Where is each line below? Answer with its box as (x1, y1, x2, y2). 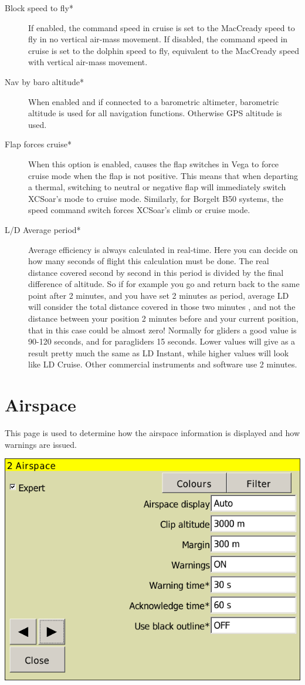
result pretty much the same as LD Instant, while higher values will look (28, 346, 289, 359)
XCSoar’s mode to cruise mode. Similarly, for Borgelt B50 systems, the (28, 192, 283, 204)
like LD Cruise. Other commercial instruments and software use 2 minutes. (28, 358, 297, 370)
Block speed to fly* (5, 2, 73, 14)
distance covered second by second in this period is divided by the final (28, 266, 284, 278)
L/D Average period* (5, 223, 81, 235)
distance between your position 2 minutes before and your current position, (28, 312, 299, 325)
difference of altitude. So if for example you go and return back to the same (28, 278, 300, 290)
